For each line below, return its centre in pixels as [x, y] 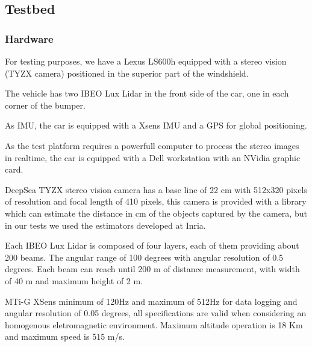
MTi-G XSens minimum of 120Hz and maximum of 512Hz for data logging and [151, 301]
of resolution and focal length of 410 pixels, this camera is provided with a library [156, 201]
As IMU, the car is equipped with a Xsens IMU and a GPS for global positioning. [156, 125]
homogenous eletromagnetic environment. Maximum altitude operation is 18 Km [154, 324]
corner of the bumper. [45, 105]
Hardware [29, 38]
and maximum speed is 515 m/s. [65, 336]
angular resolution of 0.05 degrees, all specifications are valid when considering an [156, 313]
